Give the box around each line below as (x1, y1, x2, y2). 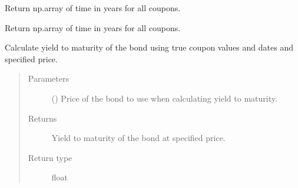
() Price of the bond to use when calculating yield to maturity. (51, 92, 277, 104)
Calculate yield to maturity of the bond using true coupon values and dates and (5, 41, 293, 53)
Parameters (28, 72, 69, 85)
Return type (28, 151, 72, 163)
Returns (28, 112, 57, 124)
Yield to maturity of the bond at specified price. (51, 132, 226, 144)
